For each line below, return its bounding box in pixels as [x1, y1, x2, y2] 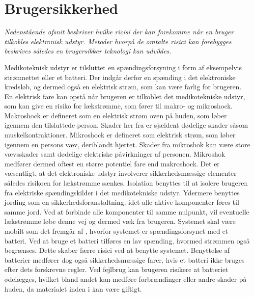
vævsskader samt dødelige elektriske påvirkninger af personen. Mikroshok [4, 149, 226, 159]
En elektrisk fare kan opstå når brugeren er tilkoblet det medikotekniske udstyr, [4, 91, 245, 101]
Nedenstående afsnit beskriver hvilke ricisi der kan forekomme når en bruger [4, 27, 234, 37]
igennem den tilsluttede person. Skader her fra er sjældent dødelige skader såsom [4, 120, 248, 130]
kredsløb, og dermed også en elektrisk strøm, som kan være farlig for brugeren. [4, 81, 242, 92]
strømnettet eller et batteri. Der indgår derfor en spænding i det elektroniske [4, 72, 236, 82]
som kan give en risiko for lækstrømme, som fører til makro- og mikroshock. [4, 101, 233, 111]
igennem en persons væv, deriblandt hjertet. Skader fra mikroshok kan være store [4, 139, 250, 149]
